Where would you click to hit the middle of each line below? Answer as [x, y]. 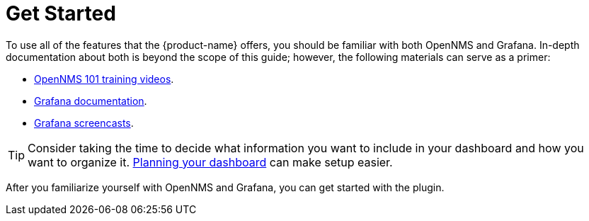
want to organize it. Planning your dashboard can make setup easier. [210, 162]
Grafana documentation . [91, 101]
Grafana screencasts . [84, 123]
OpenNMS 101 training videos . [104, 79]
